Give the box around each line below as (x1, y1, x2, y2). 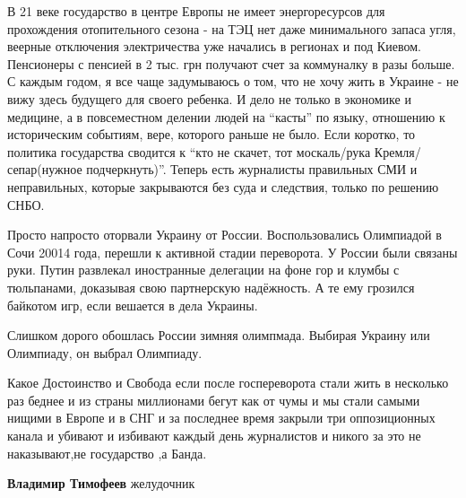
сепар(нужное (7, 160, 82, 179)
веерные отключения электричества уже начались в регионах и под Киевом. (7, 37, 421, 56)
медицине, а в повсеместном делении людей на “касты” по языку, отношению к (7, 107, 445, 126)
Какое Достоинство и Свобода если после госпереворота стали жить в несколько (7, 373, 449, 392)
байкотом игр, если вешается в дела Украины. (7, 295, 258, 314)
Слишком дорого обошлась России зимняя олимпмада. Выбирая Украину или (7, 326, 430, 345)
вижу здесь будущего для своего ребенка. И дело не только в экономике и (7, 89, 411, 108)
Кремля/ (374, 142, 421, 161)
